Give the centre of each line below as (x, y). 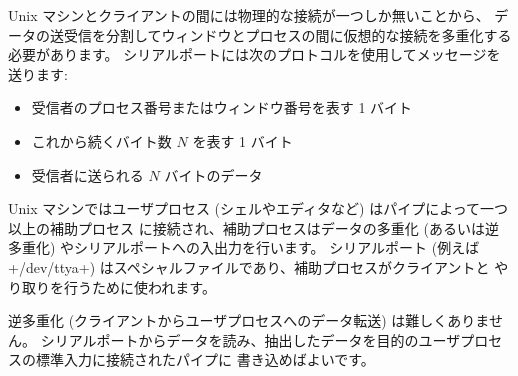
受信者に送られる (87, 174)
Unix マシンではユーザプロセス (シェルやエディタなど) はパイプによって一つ (258, 208)
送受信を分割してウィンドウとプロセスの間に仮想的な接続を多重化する (280, 34)
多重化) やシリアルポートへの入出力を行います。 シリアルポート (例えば (244, 247)
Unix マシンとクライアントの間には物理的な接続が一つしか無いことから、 (249, 15)
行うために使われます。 (139, 286)
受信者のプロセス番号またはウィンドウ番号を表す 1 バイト (222, 107)
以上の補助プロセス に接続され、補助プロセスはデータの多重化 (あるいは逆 (253, 227)
